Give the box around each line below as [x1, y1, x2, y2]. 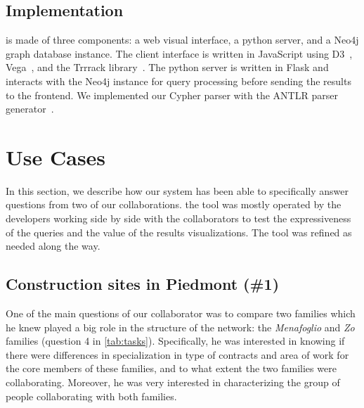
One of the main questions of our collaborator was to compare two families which [6, 306, 356, 321]
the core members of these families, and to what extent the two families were [6, 361, 337, 376]
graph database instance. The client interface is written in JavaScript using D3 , [6, 46, 353, 60]
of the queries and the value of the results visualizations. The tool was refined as [6, 224, 352, 239]
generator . [6, 101, 54, 116]
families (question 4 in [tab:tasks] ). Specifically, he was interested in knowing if [6, 333, 345, 348]
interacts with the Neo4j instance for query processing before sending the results [6, 73, 351, 88]
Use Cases [6, 142, 106, 171]
